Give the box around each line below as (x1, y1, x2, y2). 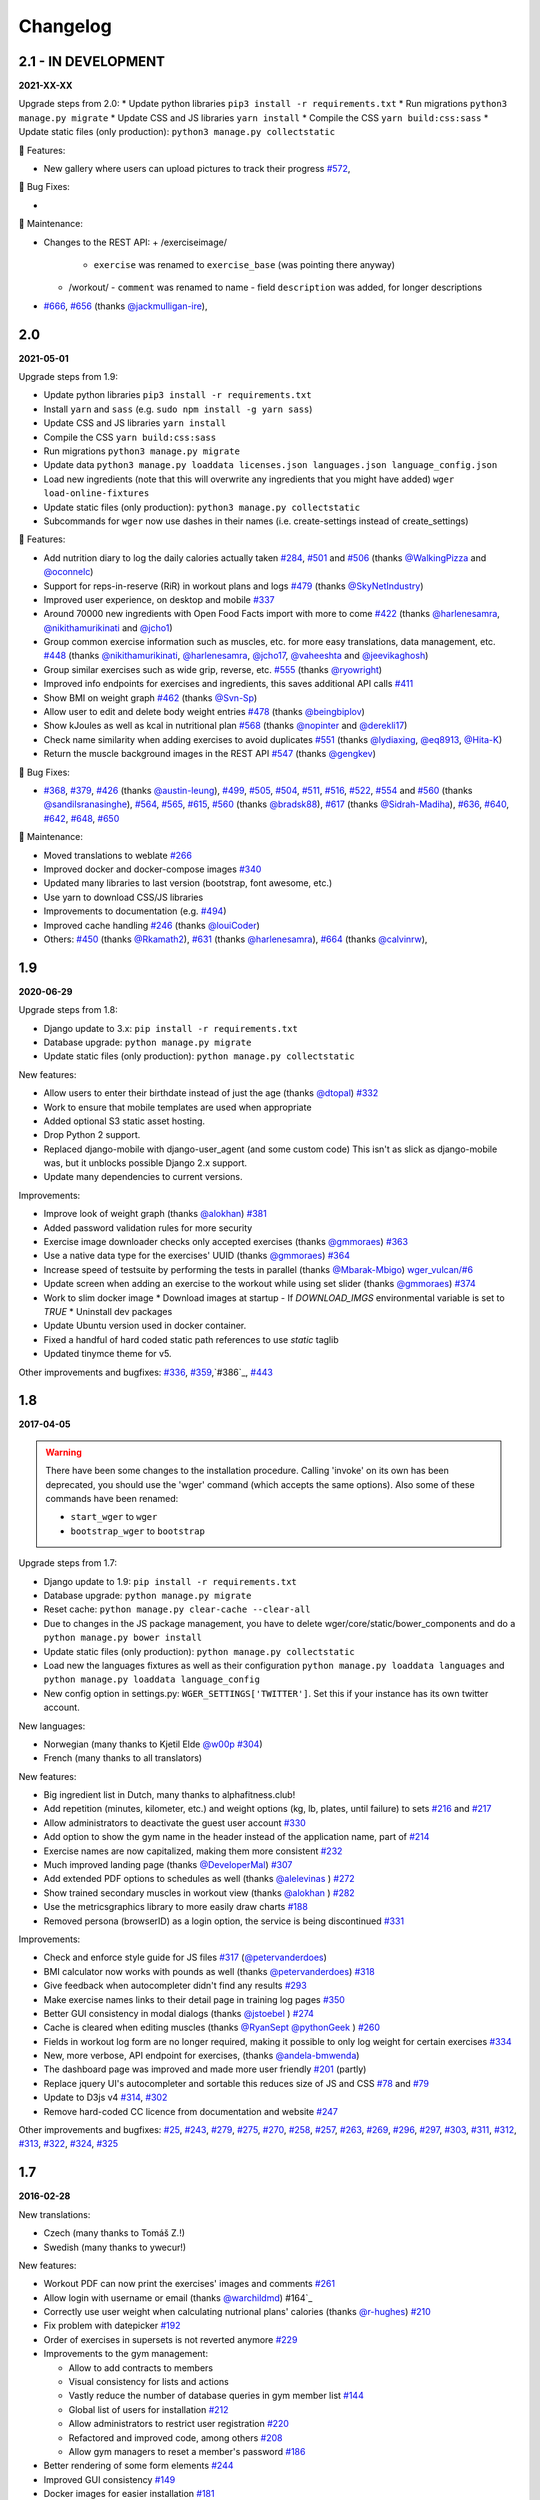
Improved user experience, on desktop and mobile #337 (43, 593, 275, 605)
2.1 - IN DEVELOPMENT (18, 53, 165, 70)
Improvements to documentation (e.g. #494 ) (43, 905, 227, 917)
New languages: (18, 1720, 86, 1732)
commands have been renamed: (45, 1493, 179, 1505)
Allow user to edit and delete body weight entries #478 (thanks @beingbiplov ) (43, 706, 365, 718)
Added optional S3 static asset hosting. (43, 1115, 205, 1127)
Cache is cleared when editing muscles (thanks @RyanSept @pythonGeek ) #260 (43, 2021, 380, 2034)
